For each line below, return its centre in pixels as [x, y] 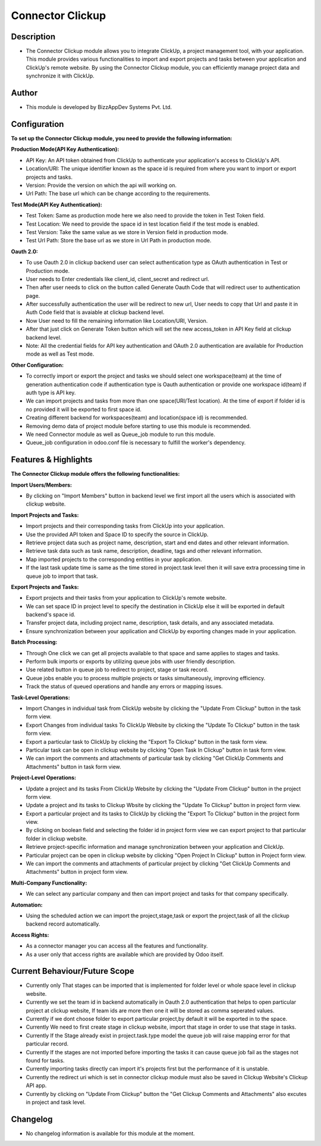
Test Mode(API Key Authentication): [56, 204]
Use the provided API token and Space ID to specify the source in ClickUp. [117, 534]
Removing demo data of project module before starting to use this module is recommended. [139, 426]
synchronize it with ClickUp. [60, 76]
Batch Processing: [34, 642]
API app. [36, 1086]
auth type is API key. [51, 393]
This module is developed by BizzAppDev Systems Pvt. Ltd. [99, 107]
